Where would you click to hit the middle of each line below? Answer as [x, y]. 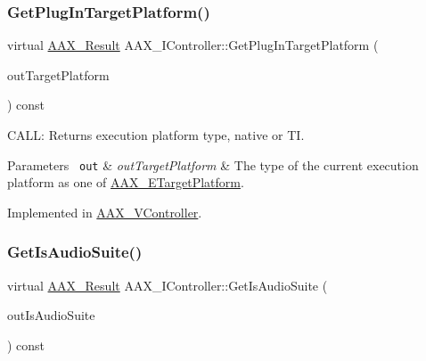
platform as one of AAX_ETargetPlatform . [126, 182]
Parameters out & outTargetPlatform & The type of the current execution [213, 164]
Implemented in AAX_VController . [105, 212]
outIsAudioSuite [51, 315]
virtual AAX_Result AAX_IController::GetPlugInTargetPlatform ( [193, 45]
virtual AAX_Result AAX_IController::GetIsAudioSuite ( [168, 285]
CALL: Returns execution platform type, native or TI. [156, 135]
